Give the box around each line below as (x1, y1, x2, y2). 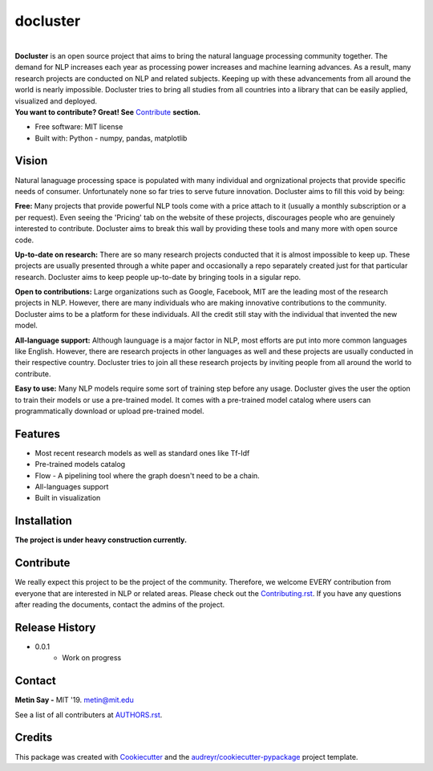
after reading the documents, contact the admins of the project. (14, 600, 225, 610)
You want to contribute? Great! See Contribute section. (14, 107, 201, 116)
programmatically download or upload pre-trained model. (14, 406, 204, 416)
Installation (14, 514, 72, 528)
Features (14, 427, 60, 440)
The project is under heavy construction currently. (14, 535, 188, 545)
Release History (14, 620, 96, 634)
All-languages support (34, 482, 109, 492)
